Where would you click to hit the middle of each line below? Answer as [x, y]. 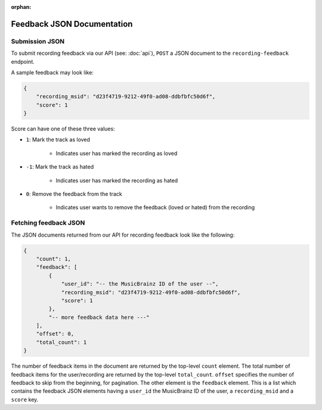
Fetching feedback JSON [48, 223]
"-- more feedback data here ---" [99, 317]
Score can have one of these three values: [63, 129]
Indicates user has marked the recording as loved [117, 153]
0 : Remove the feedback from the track [74, 194]
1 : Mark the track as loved [58, 139]
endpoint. [23, 61]
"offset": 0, [55, 334]
